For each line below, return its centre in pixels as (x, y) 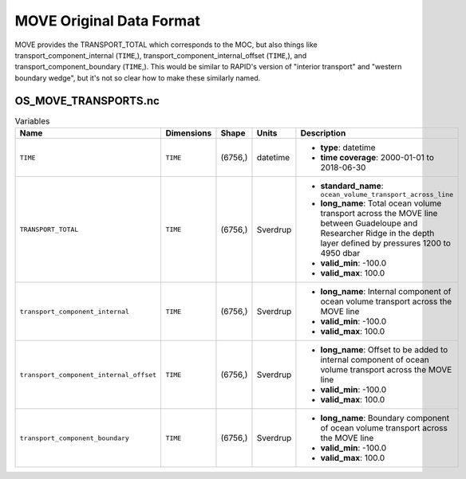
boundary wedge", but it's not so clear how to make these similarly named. (138, 78)
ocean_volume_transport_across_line (387, 194)
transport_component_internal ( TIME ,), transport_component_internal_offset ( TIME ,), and (161, 55)
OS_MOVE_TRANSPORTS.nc (87, 101)
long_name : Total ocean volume (381, 203)
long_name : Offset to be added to (384, 349)
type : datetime (348, 147)
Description (323, 133)
